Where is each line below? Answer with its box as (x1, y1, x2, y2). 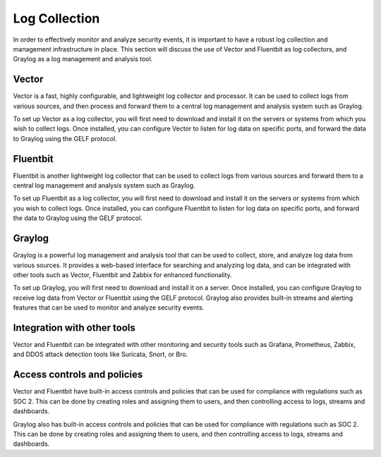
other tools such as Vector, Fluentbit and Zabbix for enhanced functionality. (13, 270, 232, 279)
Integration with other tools (13, 322, 135, 334)
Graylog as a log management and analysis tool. (13, 55, 153, 63)
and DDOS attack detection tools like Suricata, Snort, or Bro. (13, 350, 188, 359)
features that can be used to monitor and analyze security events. (13, 303, 205, 312)
